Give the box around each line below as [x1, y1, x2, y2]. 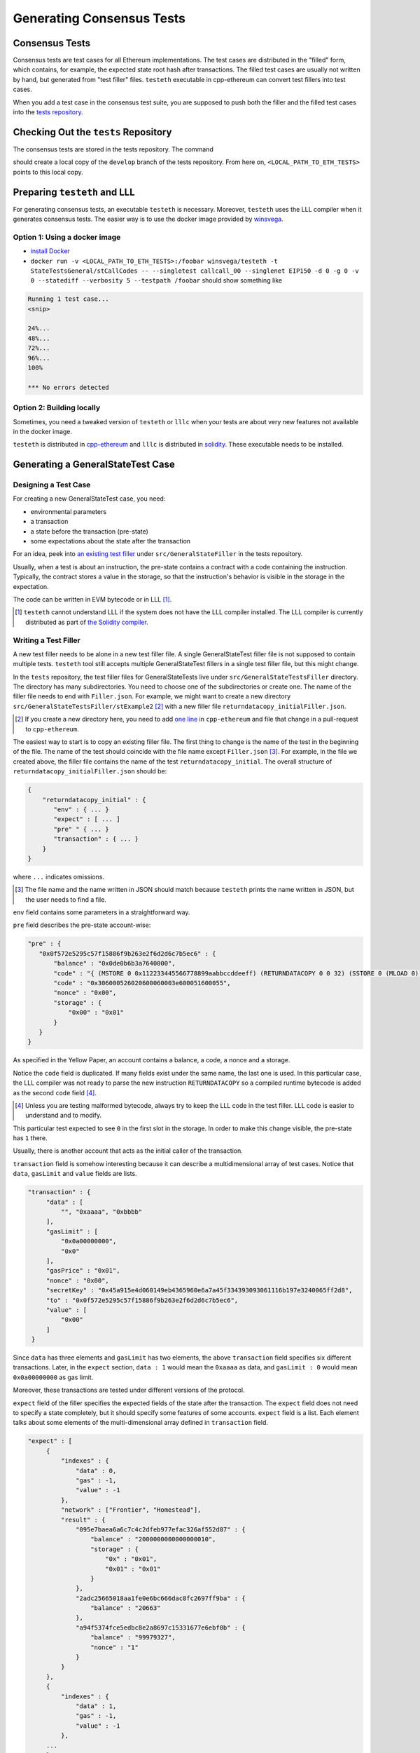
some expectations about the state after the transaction [30, 537, 191, 546]
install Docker [30, 247, 70, 255]
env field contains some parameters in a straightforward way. [13, 908, 190, 916]
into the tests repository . [13, 108, 83, 116]
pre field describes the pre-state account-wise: [13, 921, 151, 929]
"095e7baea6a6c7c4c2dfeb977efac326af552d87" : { [76, 1525, 246, 1534]
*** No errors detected [27, 383, 110, 391]
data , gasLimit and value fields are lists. [13, 1170, 137, 1178]
